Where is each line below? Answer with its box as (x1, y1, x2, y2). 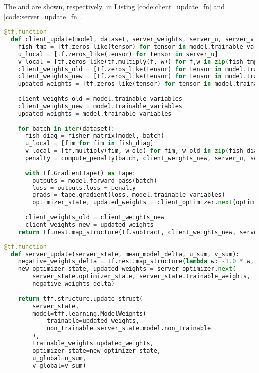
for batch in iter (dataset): (18, 125, 115, 132)
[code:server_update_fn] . (4, 11, 81, 21)
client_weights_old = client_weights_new (25, 214, 165, 221)
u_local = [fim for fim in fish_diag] (25, 140, 154, 147)
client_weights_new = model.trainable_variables (18, 102, 182, 110)
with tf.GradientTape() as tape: (25, 169, 136, 177)
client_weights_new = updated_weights (25, 221, 154, 228)
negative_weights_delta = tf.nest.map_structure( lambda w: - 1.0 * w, (18, 258, 254, 265)
